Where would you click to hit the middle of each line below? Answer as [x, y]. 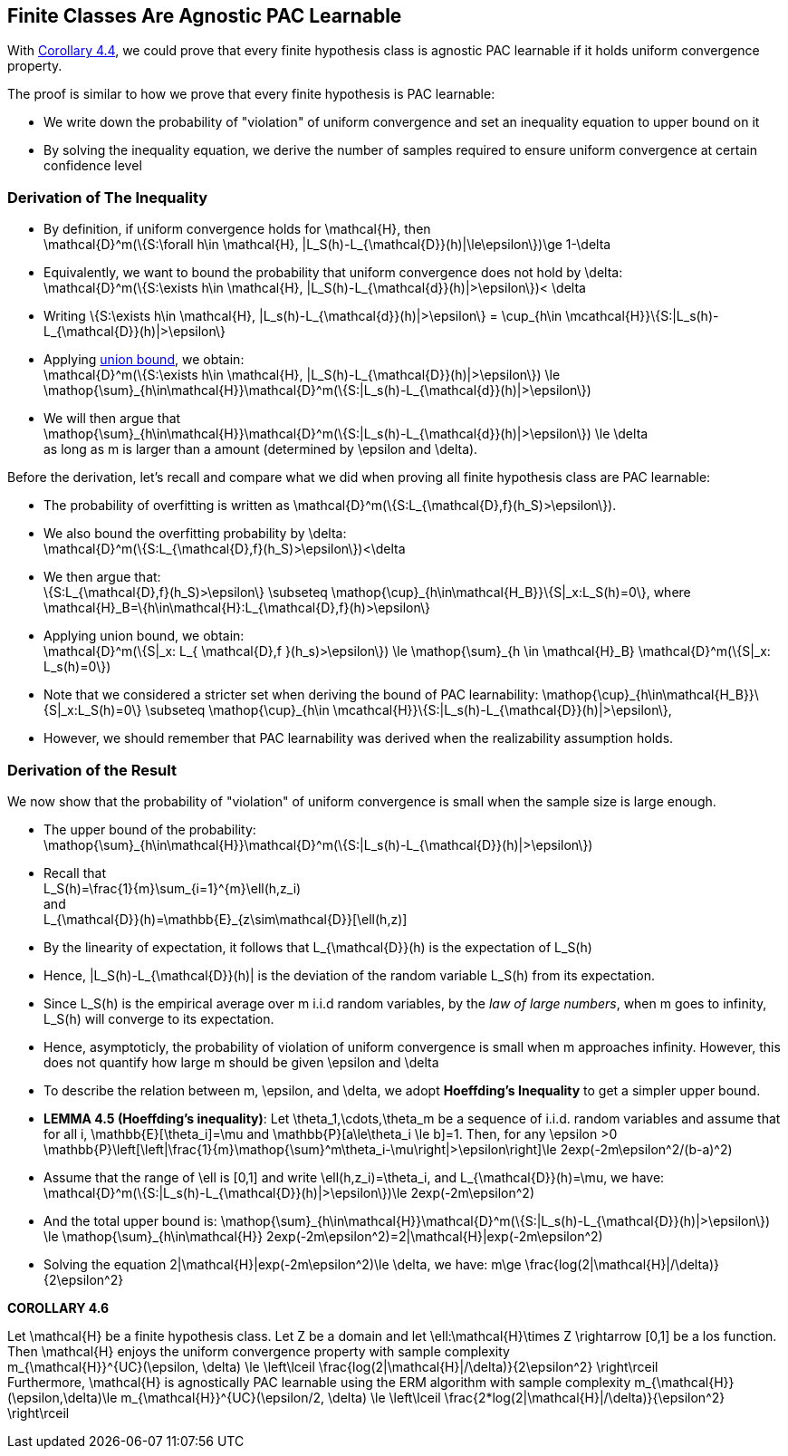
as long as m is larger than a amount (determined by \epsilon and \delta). [261, 449]
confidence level [93, 166]
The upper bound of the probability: [150, 829]
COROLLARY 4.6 [58, 1307]
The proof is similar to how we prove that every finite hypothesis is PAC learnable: [251, 94]
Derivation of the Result [92, 770]
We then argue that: [102, 577]
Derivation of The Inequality [108, 197]
